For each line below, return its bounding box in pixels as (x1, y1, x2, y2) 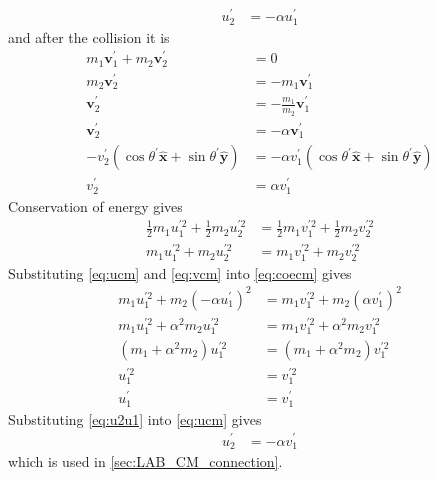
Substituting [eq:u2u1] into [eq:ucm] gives (8, 408, 262, 429)
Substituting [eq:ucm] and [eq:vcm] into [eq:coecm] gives (8, 262, 352, 283)
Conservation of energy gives (8, 195, 183, 216)
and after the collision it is (8, 26, 170, 47)
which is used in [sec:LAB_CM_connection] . (8, 450, 283, 471)
